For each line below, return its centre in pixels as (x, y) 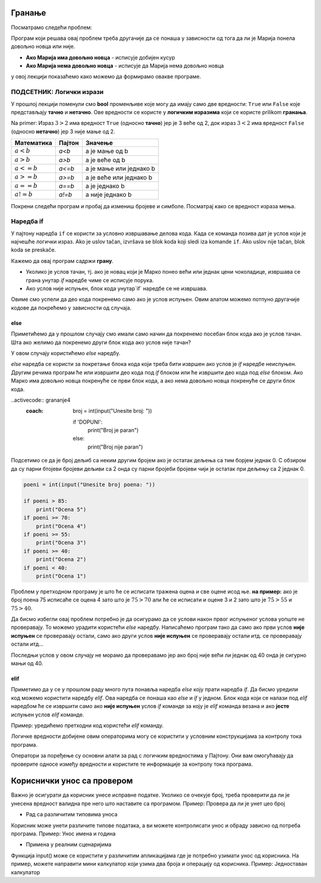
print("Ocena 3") (61, 543)
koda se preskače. (34, 250)
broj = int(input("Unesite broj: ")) (112, 411)
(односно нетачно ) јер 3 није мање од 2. (63, 131)
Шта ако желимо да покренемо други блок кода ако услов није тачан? (101, 342)
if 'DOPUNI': (88, 422)
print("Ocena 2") (61, 560)
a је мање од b (107, 151)
